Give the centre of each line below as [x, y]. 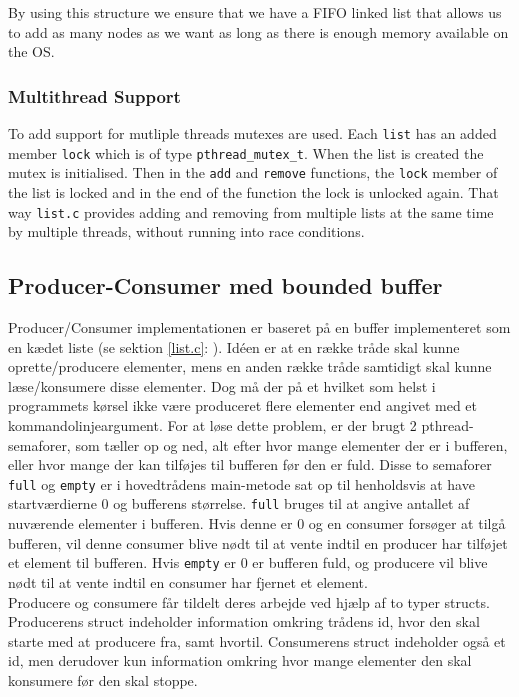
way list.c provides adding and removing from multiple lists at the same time [251, 211]
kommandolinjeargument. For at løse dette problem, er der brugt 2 [212, 424]
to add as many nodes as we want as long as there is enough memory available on [258, 31]
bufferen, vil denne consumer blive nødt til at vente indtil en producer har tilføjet [258, 542]
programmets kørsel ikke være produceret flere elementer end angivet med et [243, 405]
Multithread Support [94, 95]
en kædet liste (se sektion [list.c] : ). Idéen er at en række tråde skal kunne [234, 346]
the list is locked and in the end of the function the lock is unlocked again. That [253, 191]
